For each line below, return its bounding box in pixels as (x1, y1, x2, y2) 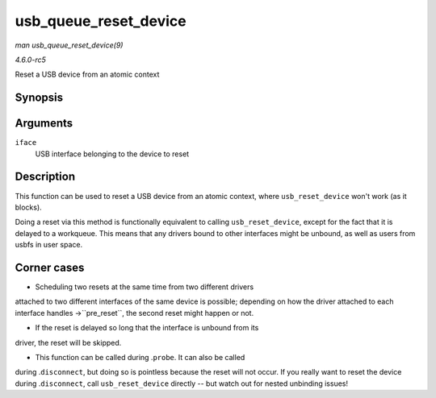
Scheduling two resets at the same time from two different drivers (35, 282, 254, 292)
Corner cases (15, 260, 85, 274)
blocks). (15, 202, 42, 212)
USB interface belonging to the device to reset (35, 149, 190, 159)
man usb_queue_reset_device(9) (15, 40, 124, 50)
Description (15, 170, 76, 184)
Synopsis (15, 91, 64, 105)
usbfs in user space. (15, 240, 83, 250)
